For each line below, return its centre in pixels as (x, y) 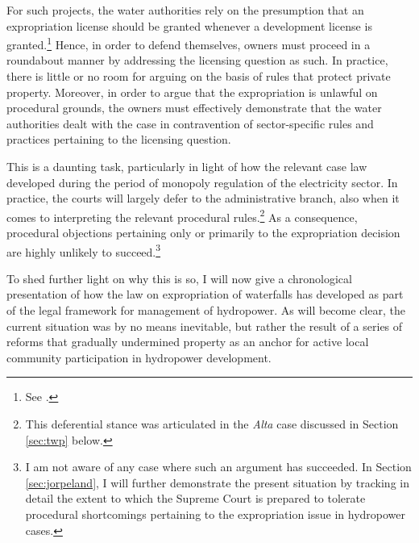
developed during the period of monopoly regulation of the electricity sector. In (202, 182)
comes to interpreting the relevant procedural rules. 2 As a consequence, (182, 215)
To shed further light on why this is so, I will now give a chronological (179, 278)
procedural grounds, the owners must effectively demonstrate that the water (194, 108)
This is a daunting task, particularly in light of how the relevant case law (187, 166)
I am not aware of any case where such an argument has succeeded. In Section (218, 467)
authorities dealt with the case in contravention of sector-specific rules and (190, 123)
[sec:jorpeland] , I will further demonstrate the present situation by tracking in (217, 482)
